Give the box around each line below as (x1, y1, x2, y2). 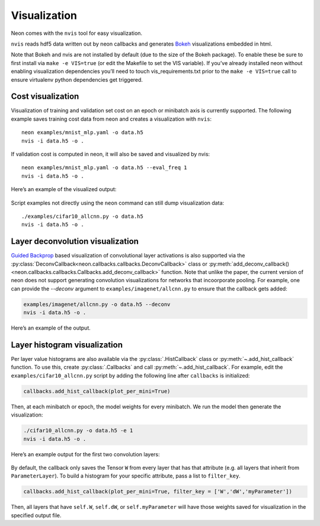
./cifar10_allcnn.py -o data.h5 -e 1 (23, 427, 133, 434)
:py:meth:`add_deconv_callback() (208, 260, 290, 267)
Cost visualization (11, 92, 79, 102)
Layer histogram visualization (11, 340, 123, 350)
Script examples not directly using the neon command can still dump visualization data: (11, 199, 225, 206)
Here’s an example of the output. (11, 324, 91, 331)
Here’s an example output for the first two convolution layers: (11, 450, 160, 458)
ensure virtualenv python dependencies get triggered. (11, 76, 143, 83)
